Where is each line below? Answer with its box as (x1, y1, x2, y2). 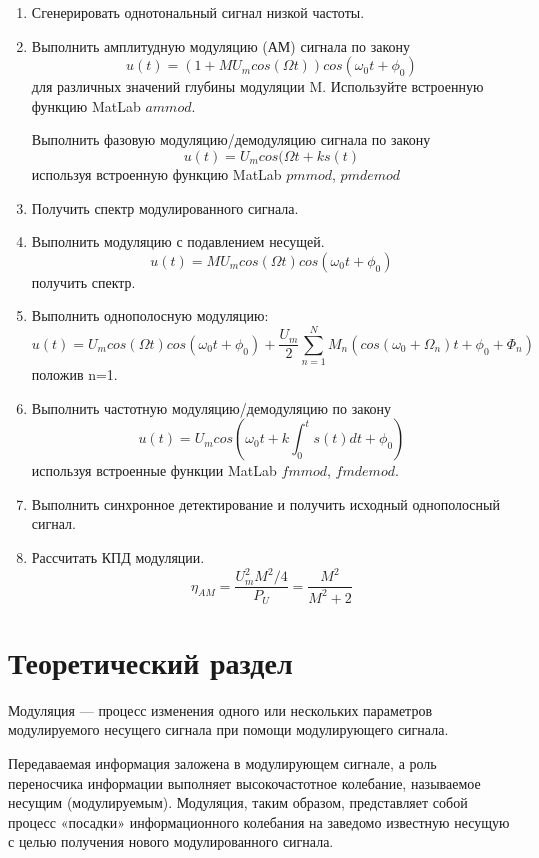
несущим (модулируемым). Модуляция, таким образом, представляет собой (8, 792, 468, 813)
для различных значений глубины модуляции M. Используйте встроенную (31, 76, 484, 97)
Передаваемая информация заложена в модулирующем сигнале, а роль (8, 752, 437, 773)
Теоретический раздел (8, 641, 293, 682)
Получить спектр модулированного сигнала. (31, 197, 299, 218)
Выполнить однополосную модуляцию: (31, 305, 269, 326)
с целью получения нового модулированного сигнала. (8, 831, 334, 852)
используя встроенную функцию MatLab (31, 163, 282, 184)
